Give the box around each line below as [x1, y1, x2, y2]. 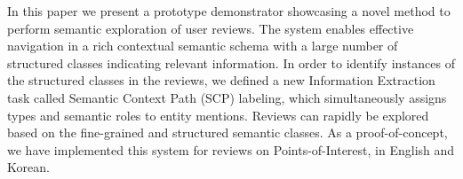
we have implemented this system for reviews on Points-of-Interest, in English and [7, 140, 455, 159]
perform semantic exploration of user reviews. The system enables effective [7, 19, 414, 37]
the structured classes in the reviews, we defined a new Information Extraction [7, 71, 435, 89]
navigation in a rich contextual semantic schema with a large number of [7, 36, 398, 55]
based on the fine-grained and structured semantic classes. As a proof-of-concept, [7, 123, 448, 142]
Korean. [7, 158, 50, 176]
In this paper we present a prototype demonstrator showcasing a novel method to [7, 2, 451, 19]
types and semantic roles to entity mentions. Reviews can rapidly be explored [7, 105, 429, 124]
